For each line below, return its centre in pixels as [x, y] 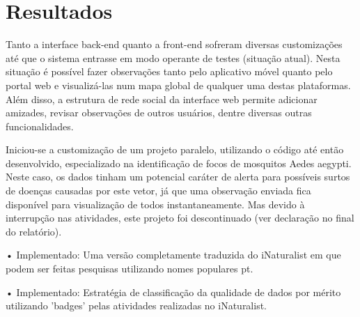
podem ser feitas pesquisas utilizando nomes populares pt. [130, 269]
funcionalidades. [40, 126]
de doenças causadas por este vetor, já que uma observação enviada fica [158, 191]
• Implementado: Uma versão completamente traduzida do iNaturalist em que [173, 255]
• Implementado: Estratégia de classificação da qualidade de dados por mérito [173, 292]
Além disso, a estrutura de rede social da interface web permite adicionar [162, 99]
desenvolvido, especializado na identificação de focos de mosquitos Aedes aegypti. [179, 163]
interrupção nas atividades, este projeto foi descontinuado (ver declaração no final [180, 218]
